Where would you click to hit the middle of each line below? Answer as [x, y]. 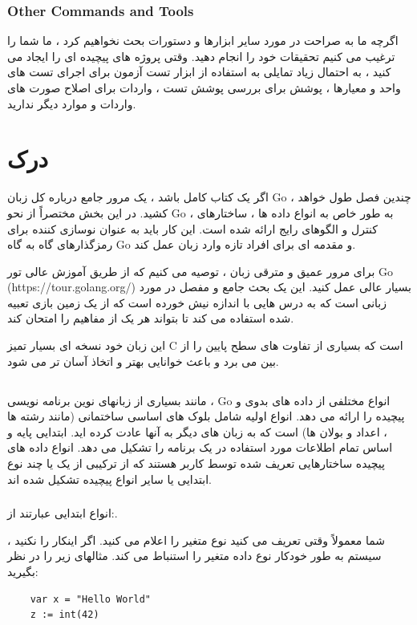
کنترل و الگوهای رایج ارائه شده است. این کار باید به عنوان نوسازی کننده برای [193, 228]
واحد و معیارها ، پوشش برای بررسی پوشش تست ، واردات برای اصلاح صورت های [204, 87]
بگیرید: [23, 571]
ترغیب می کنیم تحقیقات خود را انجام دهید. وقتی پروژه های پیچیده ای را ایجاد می [201, 56]
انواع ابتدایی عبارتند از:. [63, 513]
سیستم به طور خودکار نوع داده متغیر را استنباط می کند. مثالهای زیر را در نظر [194, 556]
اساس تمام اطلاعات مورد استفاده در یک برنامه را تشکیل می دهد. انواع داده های [200, 447]
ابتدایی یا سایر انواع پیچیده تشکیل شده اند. [109, 479]
